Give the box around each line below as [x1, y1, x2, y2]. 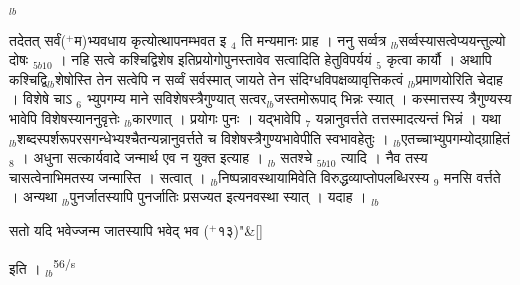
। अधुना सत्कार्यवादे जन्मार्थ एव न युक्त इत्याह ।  [19, 147, 268, 168]
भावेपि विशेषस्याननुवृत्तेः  [9, 107, 125, 128]
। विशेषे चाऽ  [9, 88, 77, 109]
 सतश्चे [280, 147, 313, 168]
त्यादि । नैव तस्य [341, 147, 428, 168]
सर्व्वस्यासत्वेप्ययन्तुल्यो [398, 29, 506, 50]
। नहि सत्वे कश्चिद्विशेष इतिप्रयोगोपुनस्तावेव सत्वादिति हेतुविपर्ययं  [57, 49, 377, 70]
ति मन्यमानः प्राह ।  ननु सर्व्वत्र [241, 29, 387, 50]
